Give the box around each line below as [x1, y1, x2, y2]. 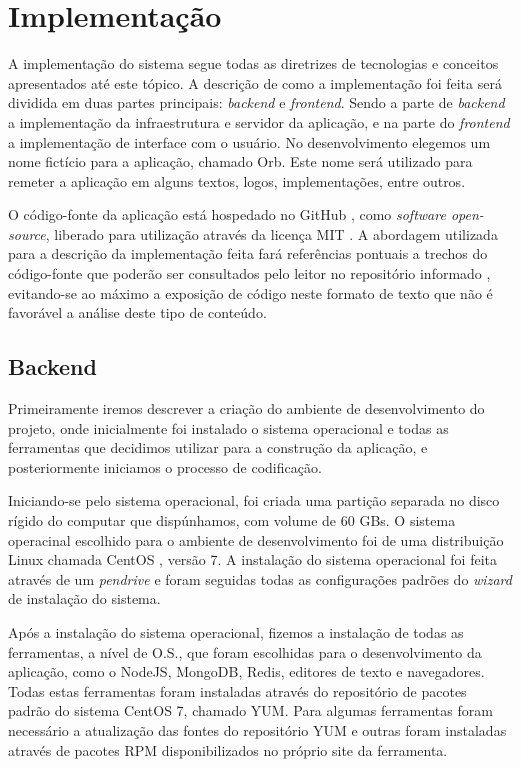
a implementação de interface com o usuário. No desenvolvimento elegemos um [8, 131, 491, 152]
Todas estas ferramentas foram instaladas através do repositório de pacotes [8, 680, 467, 701]
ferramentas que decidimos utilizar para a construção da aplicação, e [8, 437, 428, 458]
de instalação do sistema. [8, 588, 161, 609]
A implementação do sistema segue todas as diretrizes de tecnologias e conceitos [8, 53, 499, 74]
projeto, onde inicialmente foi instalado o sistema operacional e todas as [8, 417, 449, 438]
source [8, 223, 46, 244]
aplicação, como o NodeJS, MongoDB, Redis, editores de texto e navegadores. [8, 661, 485, 682]
